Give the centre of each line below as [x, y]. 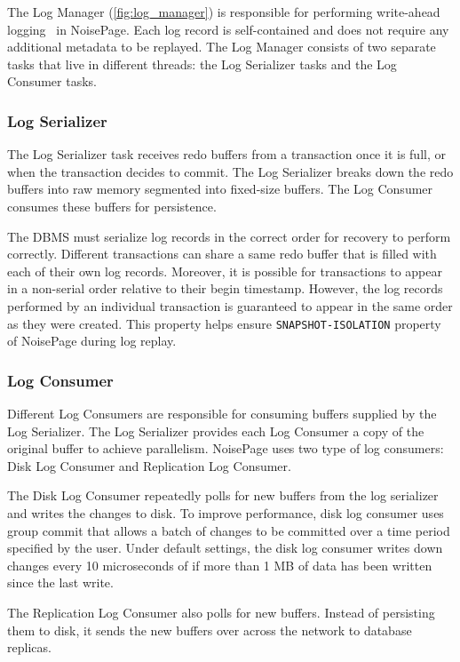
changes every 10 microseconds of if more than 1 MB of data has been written [220, 565]
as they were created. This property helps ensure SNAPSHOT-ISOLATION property [224, 323]
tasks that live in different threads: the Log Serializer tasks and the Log [202, 64]
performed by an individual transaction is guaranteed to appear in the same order [230, 305]
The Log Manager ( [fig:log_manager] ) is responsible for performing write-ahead [224, 12]
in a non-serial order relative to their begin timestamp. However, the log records [225, 288]
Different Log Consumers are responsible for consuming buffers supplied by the [222, 413]
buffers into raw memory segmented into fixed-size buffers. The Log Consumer [220, 189]
